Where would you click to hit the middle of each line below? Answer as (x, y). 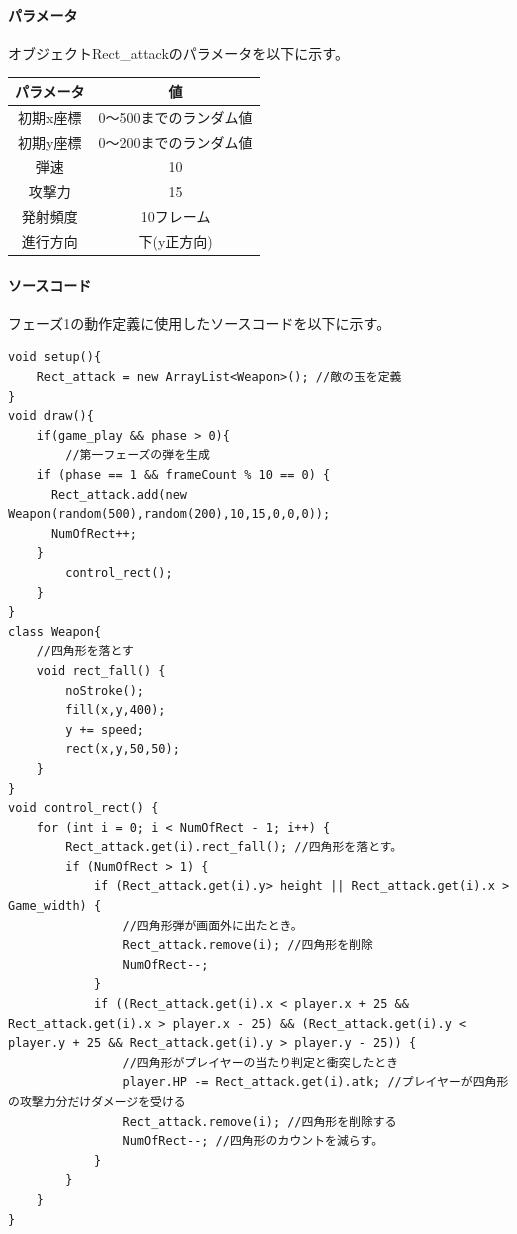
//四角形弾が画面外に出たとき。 (212, 925)
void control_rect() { (83, 808)
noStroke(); (105, 690)
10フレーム (175, 216)
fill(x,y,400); (115, 710)
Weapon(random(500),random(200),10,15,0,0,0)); (169, 514)
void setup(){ (55, 357)
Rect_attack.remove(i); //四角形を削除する (259, 1121)
